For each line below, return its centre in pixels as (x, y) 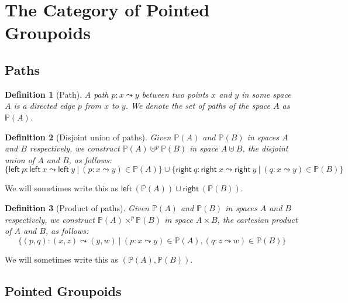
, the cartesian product (257, 219)
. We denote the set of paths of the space (198, 106)
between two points (175, 94)
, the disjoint (265, 148)
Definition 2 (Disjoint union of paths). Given (88, 137)
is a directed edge (44, 106)
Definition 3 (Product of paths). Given (77, 207)
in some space (266, 94)
